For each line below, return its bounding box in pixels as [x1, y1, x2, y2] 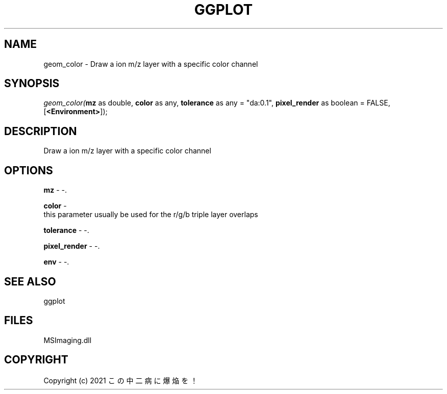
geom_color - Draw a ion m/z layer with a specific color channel [43, 59, 258, 68]
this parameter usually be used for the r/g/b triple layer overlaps [43, 210, 258, 219]
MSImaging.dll [43, 335, 92, 345]
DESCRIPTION [4, 124, 77, 138]
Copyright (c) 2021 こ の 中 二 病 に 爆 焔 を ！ [43, 376, 198, 385]
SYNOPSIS [4, 77, 60, 90]
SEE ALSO [4, 275, 56, 288]
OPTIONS [4, 164, 53, 177]
